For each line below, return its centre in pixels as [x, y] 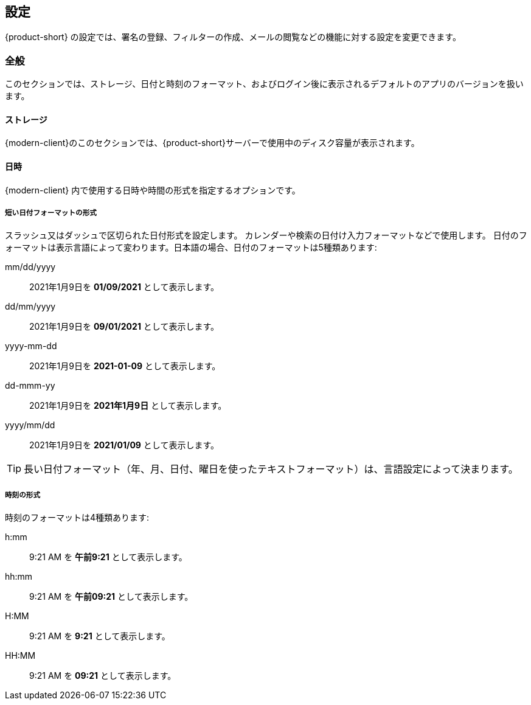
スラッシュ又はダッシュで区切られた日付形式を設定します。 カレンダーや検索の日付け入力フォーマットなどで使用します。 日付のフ [266, 235]
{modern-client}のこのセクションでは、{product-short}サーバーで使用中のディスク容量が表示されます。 [212, 143]
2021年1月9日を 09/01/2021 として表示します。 [124, 327]
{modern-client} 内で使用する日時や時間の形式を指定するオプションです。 [153, 190]
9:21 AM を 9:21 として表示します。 [100, 636]
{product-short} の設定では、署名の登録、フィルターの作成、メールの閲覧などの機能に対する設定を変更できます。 [233, 37]
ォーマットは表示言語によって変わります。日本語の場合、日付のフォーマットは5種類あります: [191, 248]
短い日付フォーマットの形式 [51, 213]
